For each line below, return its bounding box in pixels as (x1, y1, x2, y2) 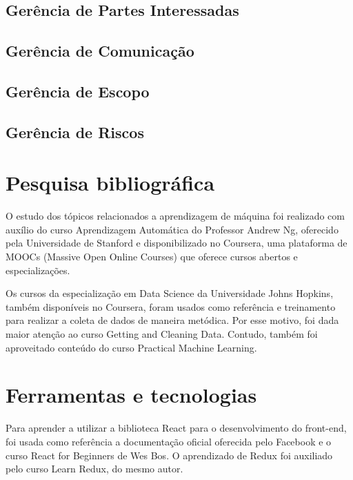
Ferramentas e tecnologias (6, 381, 257, 409)
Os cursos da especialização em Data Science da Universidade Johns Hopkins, (6, 286, 334, 300)
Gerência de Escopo (6, 80, 150, 102)
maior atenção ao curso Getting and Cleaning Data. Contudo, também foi (6, 327, 318, 340)
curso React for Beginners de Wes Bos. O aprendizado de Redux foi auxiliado (6, 448, 333, 462)
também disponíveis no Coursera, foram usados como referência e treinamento (6, 299, 336, 314)
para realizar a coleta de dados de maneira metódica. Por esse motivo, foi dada (6, 313, 339, 327)
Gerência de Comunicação (6, 40, 194, 61)
